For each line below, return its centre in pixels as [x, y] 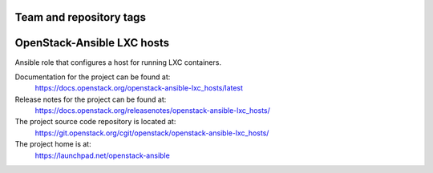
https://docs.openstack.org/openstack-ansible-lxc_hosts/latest [139, 88]
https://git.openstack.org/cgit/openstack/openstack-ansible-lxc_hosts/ [152, 133]
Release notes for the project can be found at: [91, 99]
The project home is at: [53, 144]
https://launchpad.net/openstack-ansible [102, 155]
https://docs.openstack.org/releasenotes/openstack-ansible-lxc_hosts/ [152, 111]
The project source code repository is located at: [95, 122]
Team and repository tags [80, 17]
